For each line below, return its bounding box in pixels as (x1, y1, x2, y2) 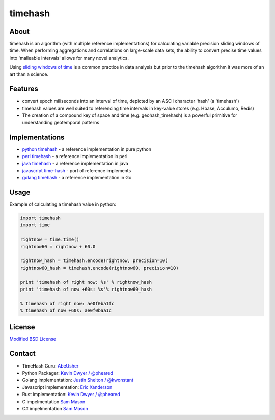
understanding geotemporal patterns (22, 119, 99, 125)
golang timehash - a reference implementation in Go (22, 175, 132, 181)
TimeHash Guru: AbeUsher (22, 362, 79, 369)
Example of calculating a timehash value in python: (9, 201, 117, 207)
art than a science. (9, 71, 49, 77)
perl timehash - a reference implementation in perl (22, 153, 128, 159)
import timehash (20, 215, 61, 221)
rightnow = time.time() (20, 237, 80, 242)
